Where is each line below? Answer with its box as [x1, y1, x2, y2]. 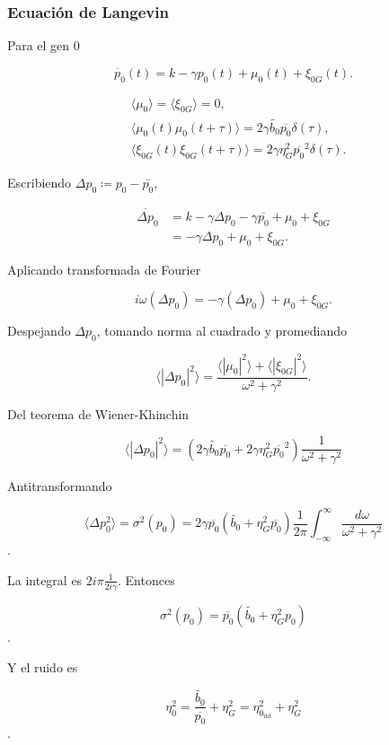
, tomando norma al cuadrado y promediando [96, 321, 347, 340]
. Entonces [118, 570, 175, 589]
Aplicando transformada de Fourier [7, 259, 201, 278]
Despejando [7, 321, 71, 340]
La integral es [7, 570, 83, 589]
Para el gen [7, 36, 70, 55]
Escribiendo [7, 173, 72, 192]
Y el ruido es [7, 657, 78, 676]
